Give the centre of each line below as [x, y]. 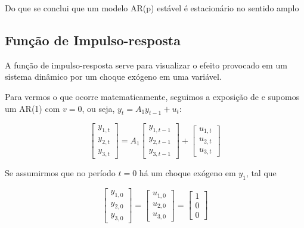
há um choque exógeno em [187, 172]
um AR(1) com [32, 108]
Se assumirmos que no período [60, 172]
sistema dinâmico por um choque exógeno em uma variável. [113, 76]
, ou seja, [98, 108]
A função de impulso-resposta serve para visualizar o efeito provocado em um [146, 65]
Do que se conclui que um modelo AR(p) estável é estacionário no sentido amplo [152, 8]
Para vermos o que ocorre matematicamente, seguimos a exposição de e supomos [152, 96]
